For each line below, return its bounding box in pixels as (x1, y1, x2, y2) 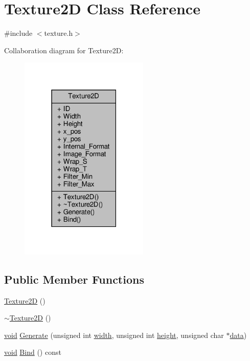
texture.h (44, 28, 73, 38)
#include (4, 28, 33, 38)
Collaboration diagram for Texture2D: (4, 45, 124, 55)
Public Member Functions (4, 271, 144, 287)
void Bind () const (4, 347, 61, 357)
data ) (230, 329, 247, 340)
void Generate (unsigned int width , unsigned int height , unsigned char (4, 329, 224, 340)
